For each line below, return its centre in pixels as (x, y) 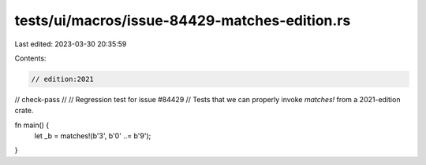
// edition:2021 (63, 79)
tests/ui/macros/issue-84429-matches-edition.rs (183, 20)
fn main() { (32, 125)
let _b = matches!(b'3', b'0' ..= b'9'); (93, 136)
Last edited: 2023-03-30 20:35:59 (71, 44)
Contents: (30, 58)
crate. (24, 111)
